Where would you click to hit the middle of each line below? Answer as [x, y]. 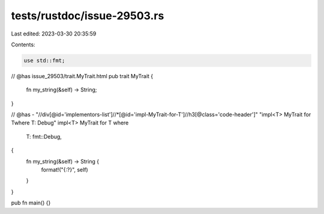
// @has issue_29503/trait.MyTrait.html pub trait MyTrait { [82, 76]
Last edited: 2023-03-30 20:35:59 [54, 34]
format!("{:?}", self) [64, 170]
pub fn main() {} [31, 203]
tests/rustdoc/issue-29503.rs [88, 16]
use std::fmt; [44, 60]
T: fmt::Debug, [44, 136]
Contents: [23, 44]
